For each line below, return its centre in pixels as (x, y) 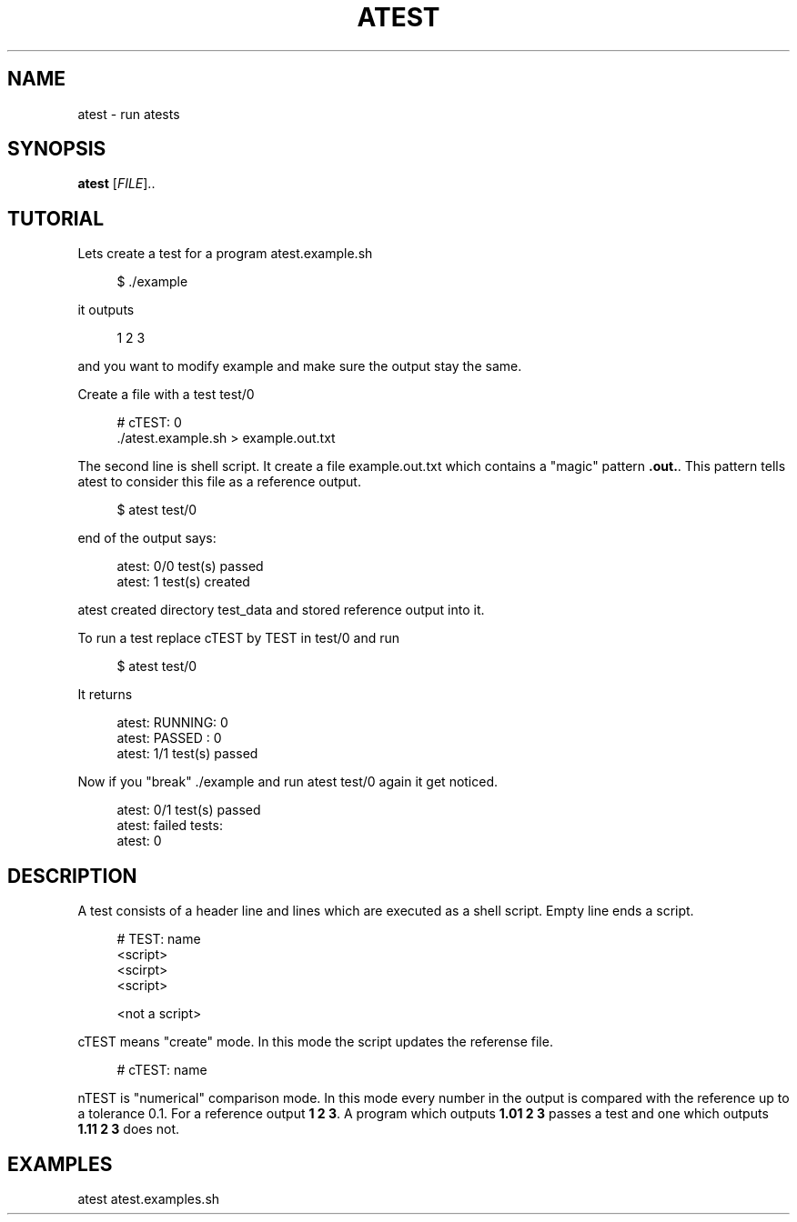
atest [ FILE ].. (116, 184)
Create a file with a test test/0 (166, 395)
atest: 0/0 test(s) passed (190, 566)
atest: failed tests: (170, 826)
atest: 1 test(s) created (183, 582)
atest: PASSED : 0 (169, 738)
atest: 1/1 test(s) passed (187, 754)
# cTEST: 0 (149, 423)
